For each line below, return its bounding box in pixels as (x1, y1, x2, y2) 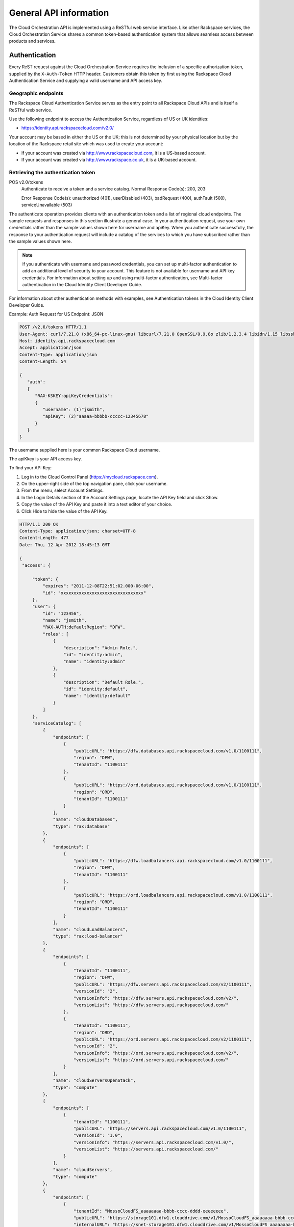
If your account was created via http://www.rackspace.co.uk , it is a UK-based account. (21, 157, 197, 162)
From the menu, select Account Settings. (21, 487, 104, 493)
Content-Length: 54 (19, 359, 66, 364)
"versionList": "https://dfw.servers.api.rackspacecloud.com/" (73, 1002, 229, 1008)
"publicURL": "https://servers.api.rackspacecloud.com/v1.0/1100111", (73, 1125, 247, 1131)
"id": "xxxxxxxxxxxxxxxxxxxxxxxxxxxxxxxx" (42, 590, 147, 596)
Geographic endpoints (9, 90, 64, 97)
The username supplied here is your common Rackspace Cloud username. (9, 447, 160, 453)
